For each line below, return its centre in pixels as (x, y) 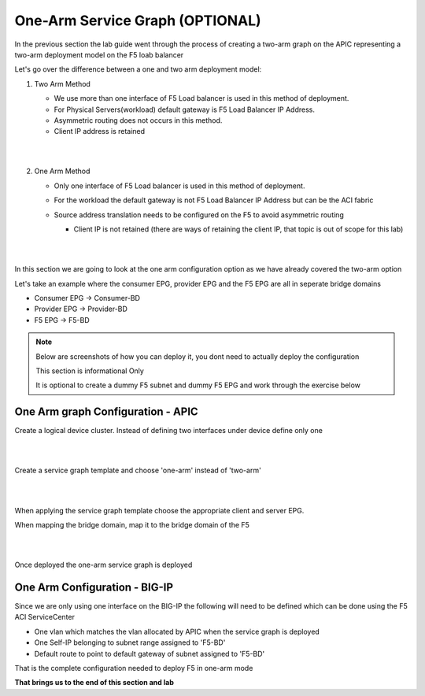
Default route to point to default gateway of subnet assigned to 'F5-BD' (150, 653)
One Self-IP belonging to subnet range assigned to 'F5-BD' (130, 642)
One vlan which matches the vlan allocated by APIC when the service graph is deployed (177, 631)
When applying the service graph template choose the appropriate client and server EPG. (159, 510)
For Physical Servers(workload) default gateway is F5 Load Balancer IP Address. (184, 109)
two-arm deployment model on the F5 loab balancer (99, 54)
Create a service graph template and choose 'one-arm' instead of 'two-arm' (138, 470)
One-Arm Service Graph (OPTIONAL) (138, 20)
